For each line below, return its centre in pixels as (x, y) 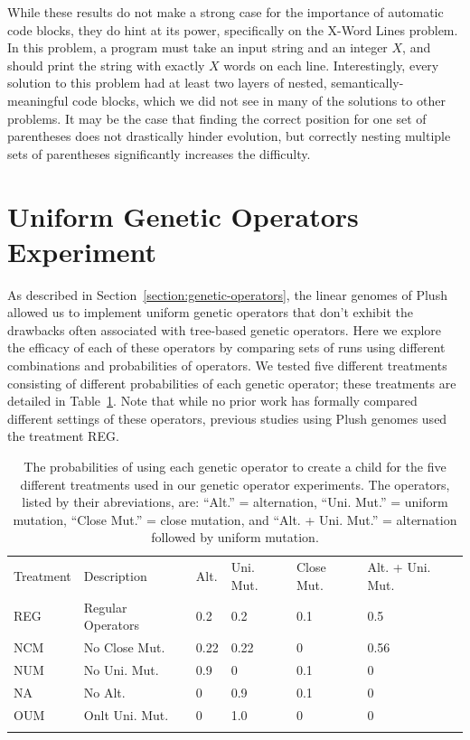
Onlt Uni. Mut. (126, 714)
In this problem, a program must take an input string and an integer (197, 47)
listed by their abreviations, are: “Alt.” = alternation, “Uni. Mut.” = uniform (235, 502)
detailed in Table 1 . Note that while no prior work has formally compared (212, 401)
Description (115, 576)
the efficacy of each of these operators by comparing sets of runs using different (226, 347)
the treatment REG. (63, 436)
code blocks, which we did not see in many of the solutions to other (258, 100)
